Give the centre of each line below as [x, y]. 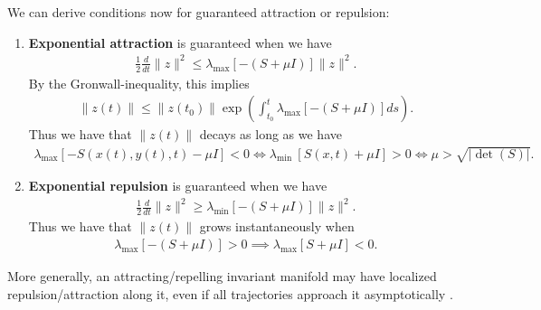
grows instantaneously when [277, 226]
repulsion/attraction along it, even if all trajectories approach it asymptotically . [230, 293]
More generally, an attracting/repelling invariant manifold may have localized [222, 275]
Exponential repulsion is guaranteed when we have [178, 186]
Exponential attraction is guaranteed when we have [180, 42]
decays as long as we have [270, 134]
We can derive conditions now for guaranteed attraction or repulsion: [199, 12]
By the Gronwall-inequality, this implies [139, 83]
